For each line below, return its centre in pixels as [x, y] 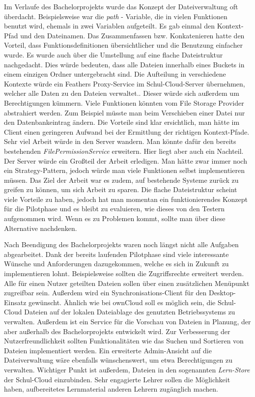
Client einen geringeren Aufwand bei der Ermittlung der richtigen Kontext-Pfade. [127, 131]
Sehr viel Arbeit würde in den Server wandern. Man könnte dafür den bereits [120, 141]
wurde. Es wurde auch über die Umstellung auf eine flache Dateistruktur [113, 54]
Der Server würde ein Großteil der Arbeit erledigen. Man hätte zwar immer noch [126, 160]
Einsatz [15, 302]
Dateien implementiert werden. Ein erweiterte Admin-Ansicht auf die [108, 350]
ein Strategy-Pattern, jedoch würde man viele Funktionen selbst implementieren [124, 170]
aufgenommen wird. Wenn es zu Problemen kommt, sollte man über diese [115, 218]
